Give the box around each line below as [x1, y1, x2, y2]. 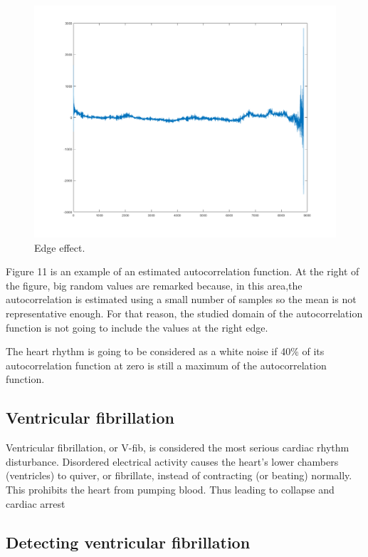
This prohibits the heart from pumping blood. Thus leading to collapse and [6, 481, 335, 496]
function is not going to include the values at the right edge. [6, 320, 268, 334]
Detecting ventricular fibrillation [6, 531, 251, 553]
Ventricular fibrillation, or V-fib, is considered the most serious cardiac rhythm [6, 440, 349, 455]
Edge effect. [34, 240, 85, 255]
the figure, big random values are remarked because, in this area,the [6, 277, 303, 292]
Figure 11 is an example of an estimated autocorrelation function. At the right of [6, 264, 359, 279]
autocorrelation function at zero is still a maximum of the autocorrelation [6, 357, 327, 372]
